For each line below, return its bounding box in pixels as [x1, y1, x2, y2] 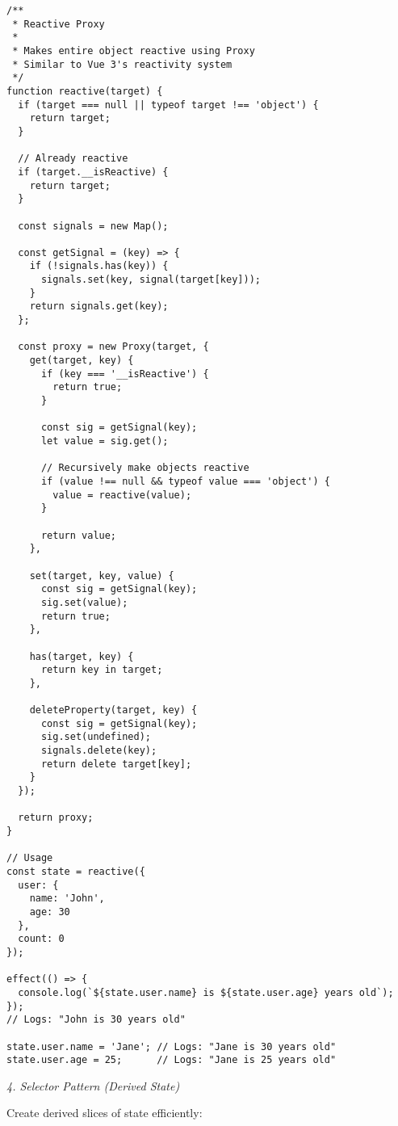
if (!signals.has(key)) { [29, 260, 169, 272]
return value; [40, 529, 117, 541]
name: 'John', [29, 893, 105, 905]
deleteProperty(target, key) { [29, 704, 198, 716]
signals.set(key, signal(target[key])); [40, 274, 261, 286]
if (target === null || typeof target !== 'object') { [18, 99, 319, 111]
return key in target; [40, 664, 163, 676]
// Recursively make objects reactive [40, 462, 249, 474]
